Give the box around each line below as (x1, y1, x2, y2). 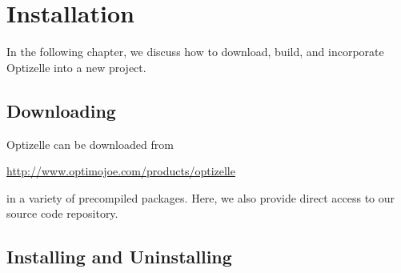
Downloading (6, 98, 116, 122)
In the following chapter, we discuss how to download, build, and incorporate (6, 43, 384, 60)
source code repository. (6, 205, 118, 222)
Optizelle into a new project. (6, 58, 146, 75)
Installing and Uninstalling (6, 244, 232, 269)
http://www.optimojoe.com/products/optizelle (6, 163, 235, 179)
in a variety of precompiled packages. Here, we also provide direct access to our (6, 189, 395, 206)
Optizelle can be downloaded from (6, 135, 174, 152)
